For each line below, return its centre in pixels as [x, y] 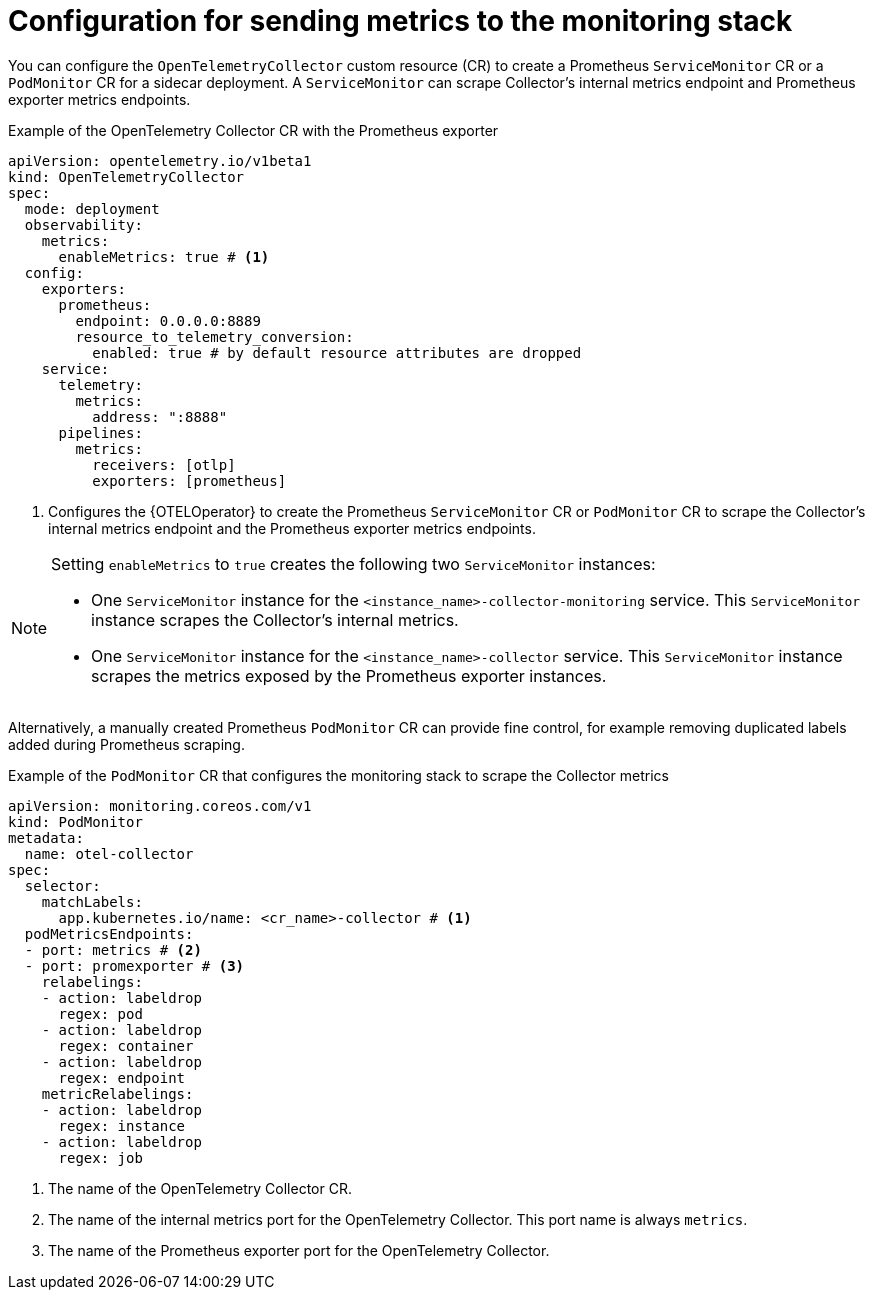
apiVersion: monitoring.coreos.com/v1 [160, 805]
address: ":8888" [160, 416]
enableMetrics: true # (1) [164, 256]
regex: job [100, 1157]
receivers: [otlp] [164, 464]
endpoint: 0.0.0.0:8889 [168, 320]
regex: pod [100, 1013]
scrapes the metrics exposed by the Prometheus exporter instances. [349, 675]
